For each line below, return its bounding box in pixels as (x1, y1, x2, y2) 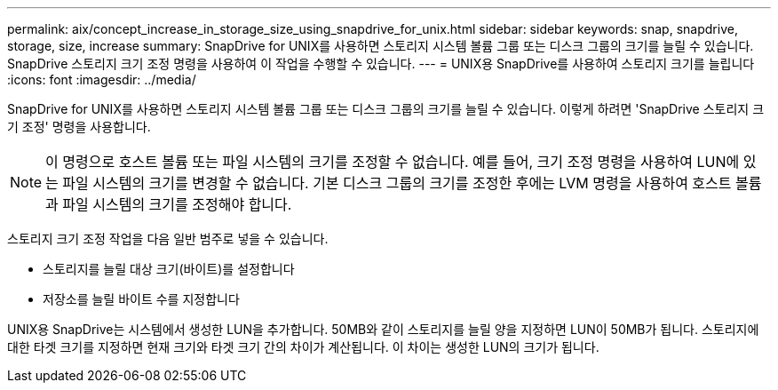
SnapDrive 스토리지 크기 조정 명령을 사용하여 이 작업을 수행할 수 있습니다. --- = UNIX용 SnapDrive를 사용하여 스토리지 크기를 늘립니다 (7, 56, 755, 71)
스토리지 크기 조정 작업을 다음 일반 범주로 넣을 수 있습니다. (7, 231, 329, 246)
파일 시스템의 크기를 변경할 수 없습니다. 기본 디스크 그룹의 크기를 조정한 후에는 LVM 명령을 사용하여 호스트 (62, 174, 732, 192)
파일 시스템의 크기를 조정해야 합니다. (62, 195, 292, 213)
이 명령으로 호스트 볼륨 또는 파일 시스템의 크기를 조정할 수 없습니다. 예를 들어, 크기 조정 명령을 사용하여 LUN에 (45, 153, 740, 171)
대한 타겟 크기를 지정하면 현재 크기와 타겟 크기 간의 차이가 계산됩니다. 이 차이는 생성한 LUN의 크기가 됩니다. (7, 339, 599, 354)
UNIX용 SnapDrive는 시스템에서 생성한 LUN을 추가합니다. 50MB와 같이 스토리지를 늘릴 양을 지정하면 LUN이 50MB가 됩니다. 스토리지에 (7, 322, 759, 337)
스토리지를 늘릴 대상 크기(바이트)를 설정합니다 (43, 261, 295, 276)
